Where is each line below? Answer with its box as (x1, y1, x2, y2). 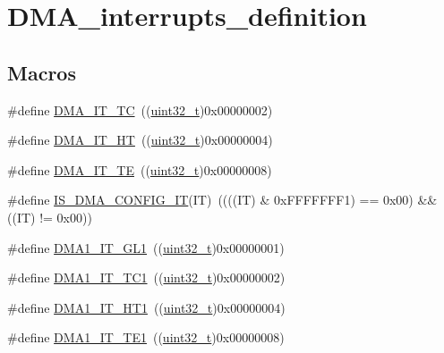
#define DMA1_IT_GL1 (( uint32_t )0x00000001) (7, 238, 285, 256)
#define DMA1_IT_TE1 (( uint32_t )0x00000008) (7, 328, 285, 347)
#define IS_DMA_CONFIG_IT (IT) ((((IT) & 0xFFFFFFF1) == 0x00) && (7, 190, 438, 209)
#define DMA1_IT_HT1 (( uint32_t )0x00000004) (7, 298, 286, 316)
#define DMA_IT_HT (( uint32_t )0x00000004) (7, 130, 273, 149)
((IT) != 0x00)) (7, 207, 92, 226)
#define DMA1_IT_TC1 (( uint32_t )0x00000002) (7, 268, 286, 287)
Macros (7, 58, 76, 86)
